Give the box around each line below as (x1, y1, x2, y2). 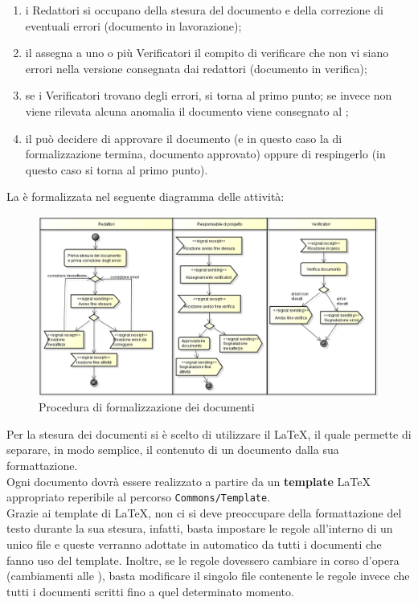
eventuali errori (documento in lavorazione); (25, 17, 242, 34)
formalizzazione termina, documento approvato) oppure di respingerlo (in (25, 145, 386, 162)
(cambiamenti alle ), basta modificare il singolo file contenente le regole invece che (6, 567, 410, 584)
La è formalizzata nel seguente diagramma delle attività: (6, 188, 285, 205)
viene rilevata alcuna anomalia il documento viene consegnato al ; (25, 102, 349, 119)
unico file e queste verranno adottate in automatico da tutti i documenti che (6, 535, 382, 552)
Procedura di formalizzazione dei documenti (39, 399, 255, 415)
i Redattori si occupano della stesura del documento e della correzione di (25, 2, 383, 18)
